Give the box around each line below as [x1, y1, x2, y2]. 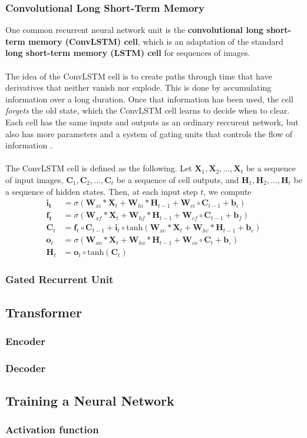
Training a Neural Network [5, 391, 174, 409]
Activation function [5, 422, 99, 437]
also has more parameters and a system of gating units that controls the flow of [5, 127, 293, 140]
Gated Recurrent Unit [5, 272, 114, 287]
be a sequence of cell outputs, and [116, 173, 239, 185]
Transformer [5, 303, 82, 321]
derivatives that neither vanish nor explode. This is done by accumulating [5, 81, 272, 94]
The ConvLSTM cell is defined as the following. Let [5, 162, 192, 174]
